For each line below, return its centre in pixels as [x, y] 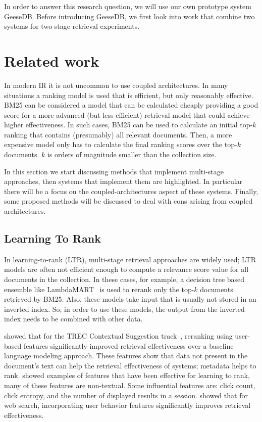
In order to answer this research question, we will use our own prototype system [128, 6]
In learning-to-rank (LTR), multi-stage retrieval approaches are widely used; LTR [130, 259]
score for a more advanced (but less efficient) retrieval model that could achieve [127, 114]
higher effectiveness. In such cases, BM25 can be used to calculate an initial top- [128, 125]
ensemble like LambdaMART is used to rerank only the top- [99, 289]
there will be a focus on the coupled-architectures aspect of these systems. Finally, [131, 191]
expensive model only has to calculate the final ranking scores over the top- [121, 144]
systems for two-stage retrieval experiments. [72, 26]
